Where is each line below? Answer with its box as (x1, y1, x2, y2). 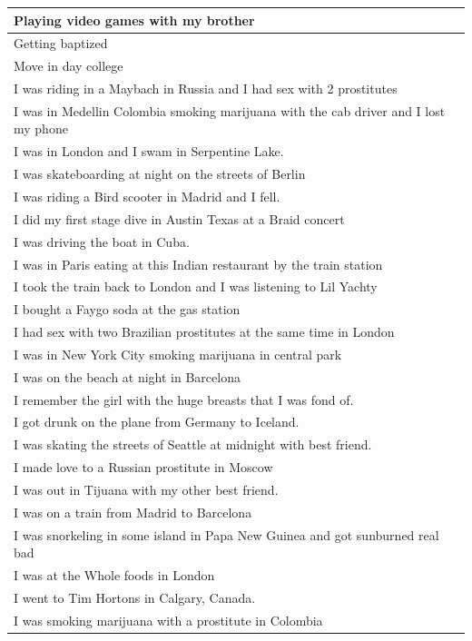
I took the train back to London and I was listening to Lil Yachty (14, 277, 378, 296)
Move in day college (14, 56, 123, 75)
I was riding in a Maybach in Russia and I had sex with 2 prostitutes (14, 79, 398, 98)
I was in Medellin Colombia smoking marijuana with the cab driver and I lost (14, 101, 446, 120)
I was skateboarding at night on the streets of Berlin (14, 164, 306, 183)
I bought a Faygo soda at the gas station (14, 300, 241, 319)
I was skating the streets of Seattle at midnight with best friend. (14, 435, 372, 454)
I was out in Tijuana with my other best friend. (14, 479, 279, 498)
